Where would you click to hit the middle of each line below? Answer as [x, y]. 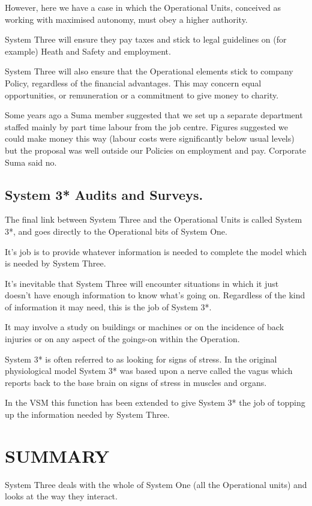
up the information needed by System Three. [87, 414]
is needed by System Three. [55, 263]
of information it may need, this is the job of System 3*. [108, 306]
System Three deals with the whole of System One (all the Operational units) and [156, 484]
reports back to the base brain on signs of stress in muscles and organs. [136, 382]
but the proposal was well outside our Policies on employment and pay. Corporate [155, 150]
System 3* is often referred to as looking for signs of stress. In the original [141, 359]
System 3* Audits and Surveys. [104, 194]
